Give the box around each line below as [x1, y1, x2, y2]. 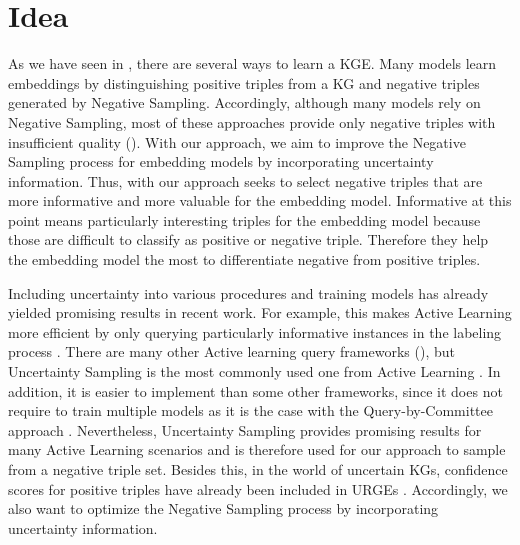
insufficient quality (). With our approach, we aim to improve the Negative [8, 131, 466, 152]
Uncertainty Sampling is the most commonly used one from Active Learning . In [8, 361, 501, 382]
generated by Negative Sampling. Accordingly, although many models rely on [8, 92, 481, 113]
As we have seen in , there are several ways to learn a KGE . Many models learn [8, 53, 497, 74]
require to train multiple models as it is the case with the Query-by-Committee [8, 400, 493, 421]
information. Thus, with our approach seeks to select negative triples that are [8, 170, 483, 191]
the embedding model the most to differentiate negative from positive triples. [8, 249, 481, 270]
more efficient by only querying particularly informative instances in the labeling [8, 321, 502, 342]
